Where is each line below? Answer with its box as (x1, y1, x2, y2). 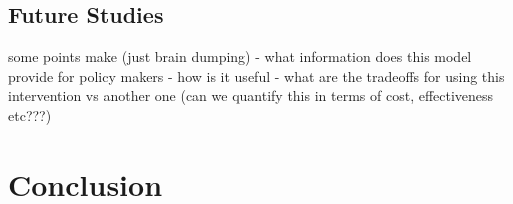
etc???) (8, 104, 52, 125)
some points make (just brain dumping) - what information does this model (8, 46, 472, 67)
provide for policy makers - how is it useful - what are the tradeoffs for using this (8, 65, 505, 86)
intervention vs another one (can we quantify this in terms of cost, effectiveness (8, 85, 494, 106)
